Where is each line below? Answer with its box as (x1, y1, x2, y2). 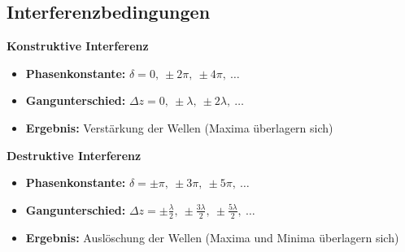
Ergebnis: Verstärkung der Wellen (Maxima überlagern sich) (25, 119, 333, 136)
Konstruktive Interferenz (7, 37, 149, 54)
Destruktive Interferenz (7, 146, 142, 163)
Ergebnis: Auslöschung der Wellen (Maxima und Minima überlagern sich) (25, 228, 399, 245)
